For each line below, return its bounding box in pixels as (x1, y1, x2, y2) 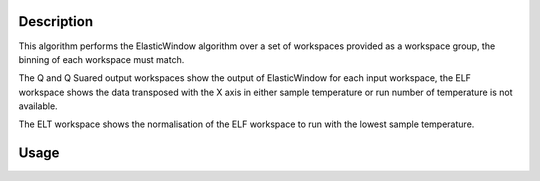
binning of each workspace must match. (18, 53, 185, 65)
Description (18, 13, 94, 30)
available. (18, 100, 59, 112)
